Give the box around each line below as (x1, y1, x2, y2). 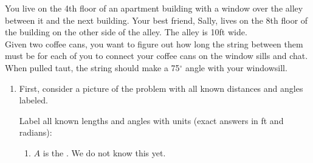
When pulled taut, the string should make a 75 (5, 61, 180, 74)
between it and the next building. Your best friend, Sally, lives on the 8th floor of (5, 13, 308, 26)
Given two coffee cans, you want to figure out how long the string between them (5, 37, 303, 50)
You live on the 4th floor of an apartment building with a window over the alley (5, 2, 303, 14)
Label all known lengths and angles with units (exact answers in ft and (19, 114, 284, 127)
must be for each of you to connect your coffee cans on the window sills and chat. (5, 49, 308, 62)
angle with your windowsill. (185, 61, 287, 74)
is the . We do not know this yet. (43, 146, 166, 159)
